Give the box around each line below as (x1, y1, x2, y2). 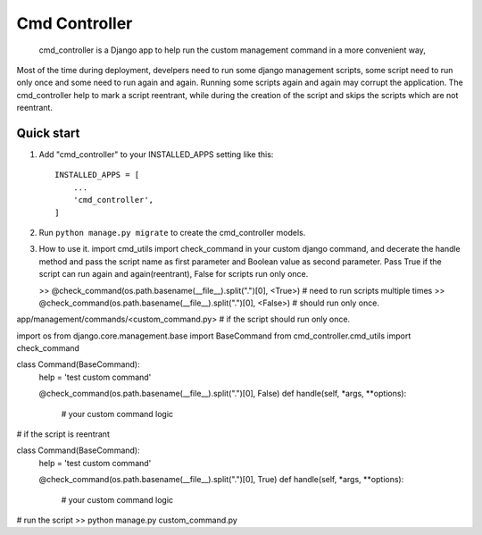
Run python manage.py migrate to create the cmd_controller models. (38, 227, 306, 238)
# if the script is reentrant (16, 429, 111, 439)
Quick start (16, 125, 80, 140)
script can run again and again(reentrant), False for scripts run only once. (38, 269, 309, 280)
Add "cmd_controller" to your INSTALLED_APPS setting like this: (38, 149, 274, 160)
